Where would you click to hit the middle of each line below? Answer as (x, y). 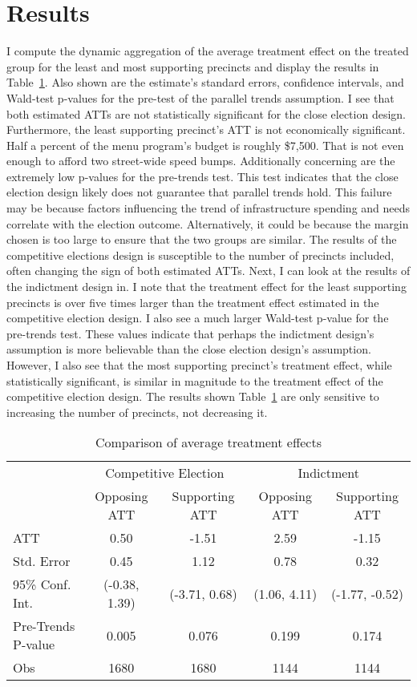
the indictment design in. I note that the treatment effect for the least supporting (206, 287)
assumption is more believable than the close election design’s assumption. (189, 349)
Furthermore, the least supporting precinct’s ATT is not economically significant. (206, 129)
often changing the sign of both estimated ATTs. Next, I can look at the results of (208, 271)
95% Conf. (42, 584)
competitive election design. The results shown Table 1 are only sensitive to (193, 396)
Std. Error (42, 561)
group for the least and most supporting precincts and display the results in (193, 66)
